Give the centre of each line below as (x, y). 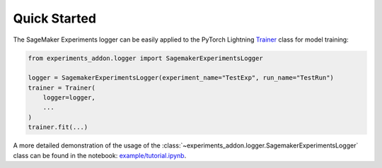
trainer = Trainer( (62, 88)
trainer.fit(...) (58, 127)
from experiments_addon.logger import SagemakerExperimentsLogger (145, 58)
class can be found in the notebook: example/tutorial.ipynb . (100, 155)
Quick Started (55, 18)
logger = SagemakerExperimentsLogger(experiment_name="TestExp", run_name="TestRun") (181, 78)
